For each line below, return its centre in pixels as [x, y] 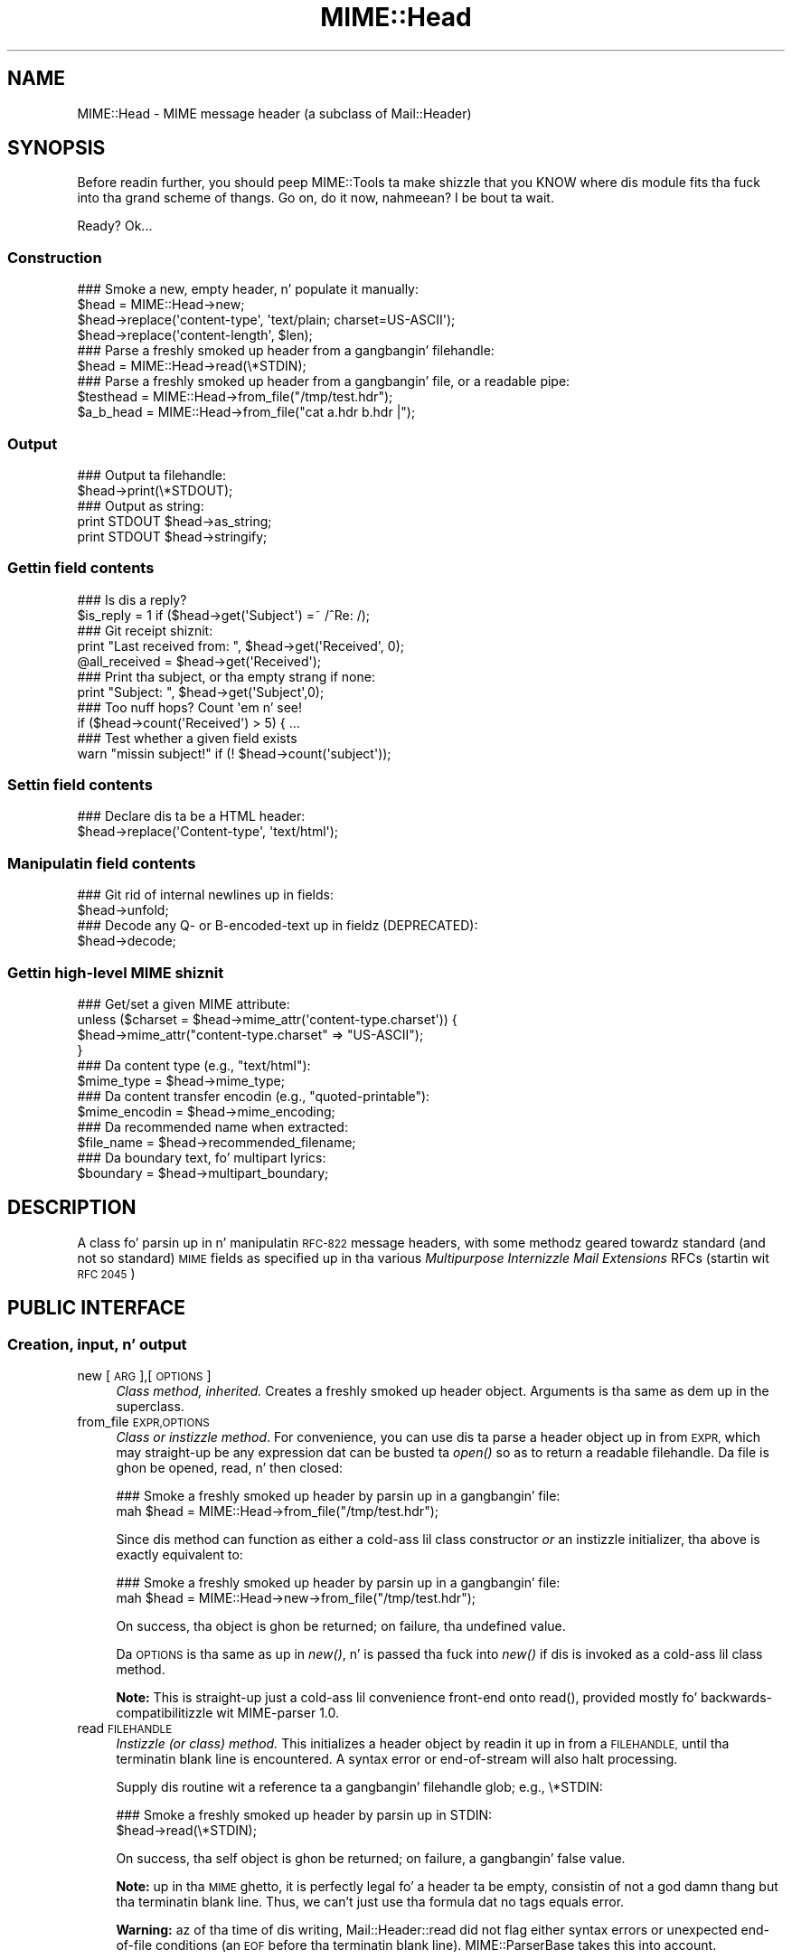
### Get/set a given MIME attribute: [184, 1003]
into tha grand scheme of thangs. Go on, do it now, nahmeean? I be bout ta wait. [316, 198]
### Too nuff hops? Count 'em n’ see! [189, 707]
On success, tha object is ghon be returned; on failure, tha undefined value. [341, 1626]
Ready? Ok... [115, 226]
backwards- [737, 1697]
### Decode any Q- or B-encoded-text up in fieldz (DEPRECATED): [278, 926]
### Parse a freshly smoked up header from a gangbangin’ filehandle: [286, 351]
